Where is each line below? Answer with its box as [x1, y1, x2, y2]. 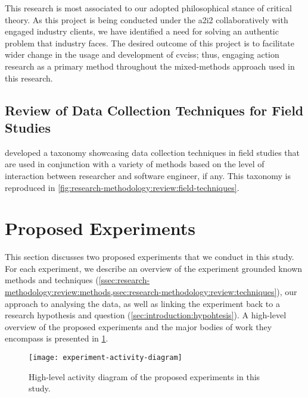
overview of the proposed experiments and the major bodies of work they [5, 320, 272, 333]
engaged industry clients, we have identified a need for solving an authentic [5, 25, 279, 37]
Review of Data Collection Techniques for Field [5, 101, 304, 119]
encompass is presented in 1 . [5, 332, 108, 344]
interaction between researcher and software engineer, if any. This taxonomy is [5, 169, 291, 181]
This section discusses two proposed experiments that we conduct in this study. [5, 250, 294, 263]
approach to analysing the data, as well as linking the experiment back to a [5, 297, 280, 309]
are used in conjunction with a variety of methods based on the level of [5, 158, 265, 170]
